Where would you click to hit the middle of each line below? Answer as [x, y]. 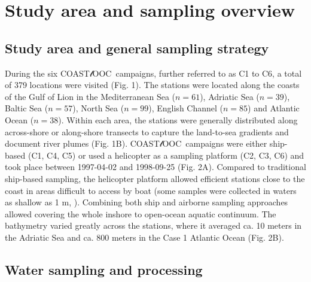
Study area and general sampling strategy [137, 48]
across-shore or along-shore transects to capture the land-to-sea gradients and [147, 131]
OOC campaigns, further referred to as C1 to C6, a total [197, 73]
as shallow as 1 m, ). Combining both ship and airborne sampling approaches [147, 202]
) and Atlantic [274, 108]
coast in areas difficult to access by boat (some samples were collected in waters [151, 190]
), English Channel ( [186, 108]
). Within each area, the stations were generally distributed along [178, 119]
